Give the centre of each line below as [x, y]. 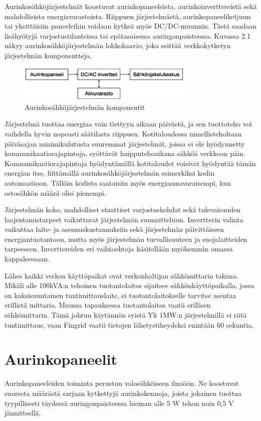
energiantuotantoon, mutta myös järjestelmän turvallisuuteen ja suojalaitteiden [126, 239]
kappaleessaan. [27, 259]
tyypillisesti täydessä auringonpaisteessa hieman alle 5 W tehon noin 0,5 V [119, 403]
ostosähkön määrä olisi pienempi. [55, 192]
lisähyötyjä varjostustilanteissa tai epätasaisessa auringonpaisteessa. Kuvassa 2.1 [128, 35]
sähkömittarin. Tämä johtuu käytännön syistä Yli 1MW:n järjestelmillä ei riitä [126, 315]
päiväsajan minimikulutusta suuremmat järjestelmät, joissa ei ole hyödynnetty [125, 143]
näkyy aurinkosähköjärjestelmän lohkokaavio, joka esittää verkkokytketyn [118, 45]
